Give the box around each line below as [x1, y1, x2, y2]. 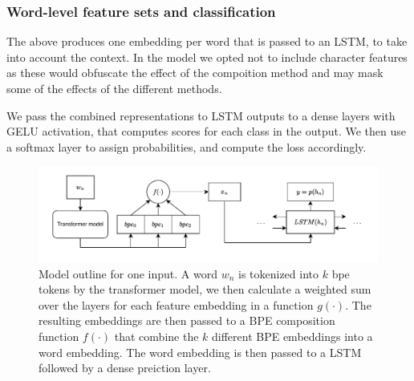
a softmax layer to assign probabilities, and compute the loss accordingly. [6, 138, 367, 155]
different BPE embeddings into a [212, 328, 373, 344]
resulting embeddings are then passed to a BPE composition [39, 312, 335, 329]
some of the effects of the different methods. [6, 80, 222, 96]
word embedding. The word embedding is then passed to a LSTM [39, 343, 362, 360]
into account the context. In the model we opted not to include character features [6, 48, 408, 65]
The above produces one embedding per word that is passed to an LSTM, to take [6, 33, 408, 50]
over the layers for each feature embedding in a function [39, 296, 314, 313]
